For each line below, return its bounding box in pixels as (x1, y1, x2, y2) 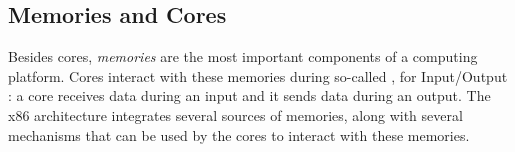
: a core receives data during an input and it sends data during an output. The (8, 85, 491, 106)
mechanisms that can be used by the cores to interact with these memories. (8, 124, 470, 145)
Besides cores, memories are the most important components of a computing (8, 46, 478, 67)
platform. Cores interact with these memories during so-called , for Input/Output (8, 65, 508, 86)
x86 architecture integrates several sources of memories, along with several (8, 104, 463, 125)
